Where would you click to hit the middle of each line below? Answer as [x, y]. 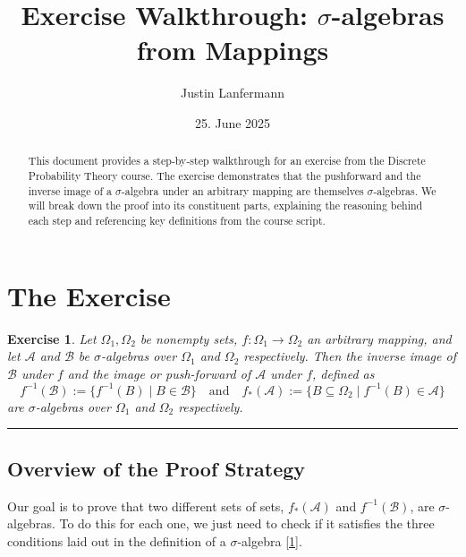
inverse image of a [70, 190]
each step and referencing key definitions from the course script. [177, 220]
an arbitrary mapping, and [379, 338]
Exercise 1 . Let [52, 338]
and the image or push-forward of [159, 373]
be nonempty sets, [189, 338]
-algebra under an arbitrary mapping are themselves [242, 190]
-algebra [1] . [270, 540]
